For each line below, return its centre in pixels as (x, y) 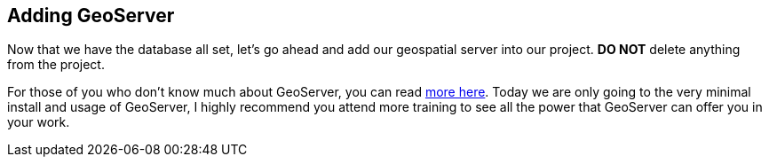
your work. (39, 122)
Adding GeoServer (91, 16)
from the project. (56, 65)
